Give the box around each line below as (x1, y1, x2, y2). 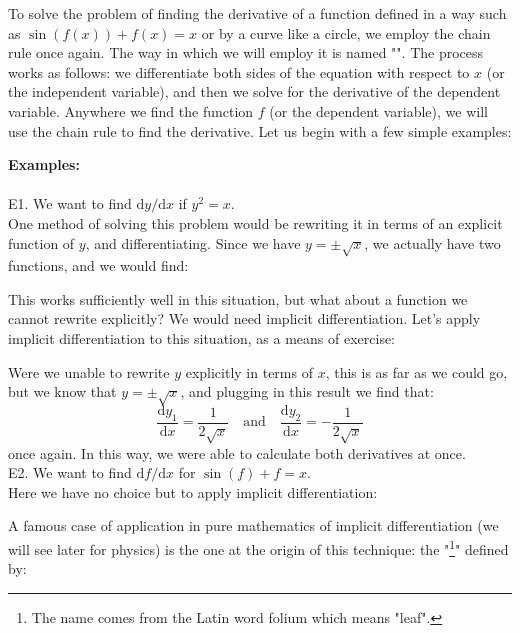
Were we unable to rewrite (8, 361, 170, 382)
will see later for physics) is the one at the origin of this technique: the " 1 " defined (8, 536, 509, 559)
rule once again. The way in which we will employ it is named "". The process (8, 42, 484, 63)
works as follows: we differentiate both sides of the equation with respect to (8, 61, 470, 82)
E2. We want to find (8, 462, 132, 483)
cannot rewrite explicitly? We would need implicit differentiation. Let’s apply (8, 308, 481, 329)
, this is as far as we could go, (325, 361, 508, 382)
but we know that (8, 381, 117, 402)
